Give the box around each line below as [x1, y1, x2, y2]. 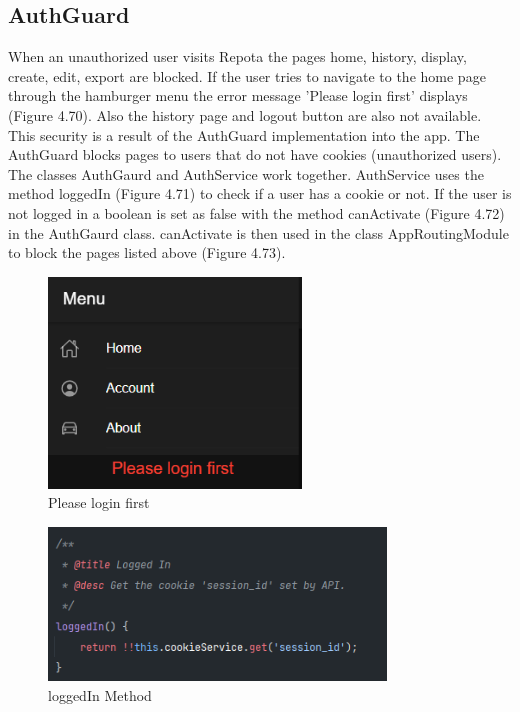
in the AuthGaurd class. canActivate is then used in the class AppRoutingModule [8, 222, 509, 243]
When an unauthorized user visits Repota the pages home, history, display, [8, 46, 467, 67]
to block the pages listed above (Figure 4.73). [8, 242, 286, 263]
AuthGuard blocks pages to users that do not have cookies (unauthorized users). [8, 144, 502, 165]
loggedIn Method [48, 684, 152, 705]
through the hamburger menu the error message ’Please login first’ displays [8, 85, 468, 106]
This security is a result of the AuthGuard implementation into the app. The [8, 124, 480, 145]
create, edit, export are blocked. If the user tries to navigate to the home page [8, 65, 486, 86]
